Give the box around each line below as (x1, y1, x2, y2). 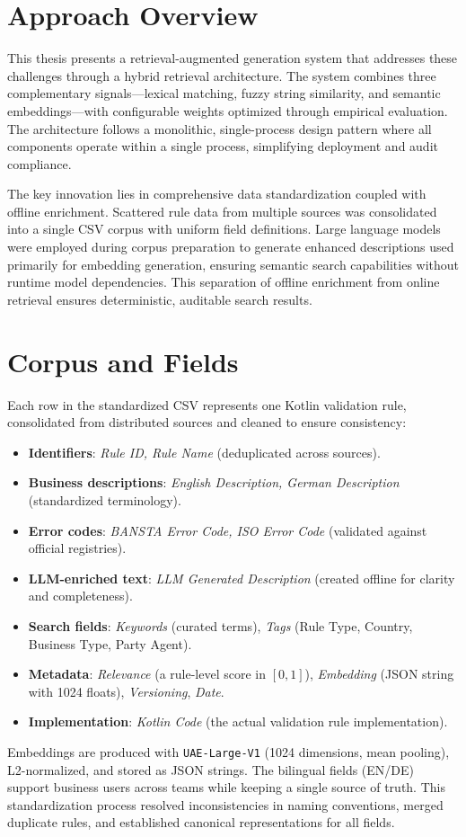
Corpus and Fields (7, 343, 239, 379)
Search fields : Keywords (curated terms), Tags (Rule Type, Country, (28, 616, 413, 635)
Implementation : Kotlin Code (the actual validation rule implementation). (28, 712, 448, 731)
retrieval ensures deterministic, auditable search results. (7, 289, 312, 308)
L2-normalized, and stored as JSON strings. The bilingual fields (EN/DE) (7, 760, 415, 779)
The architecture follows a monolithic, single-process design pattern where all (7, 119, 432, 138)
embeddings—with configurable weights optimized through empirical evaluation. (7, 101, 448, 120)
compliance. (7, 154, 72, 173)
